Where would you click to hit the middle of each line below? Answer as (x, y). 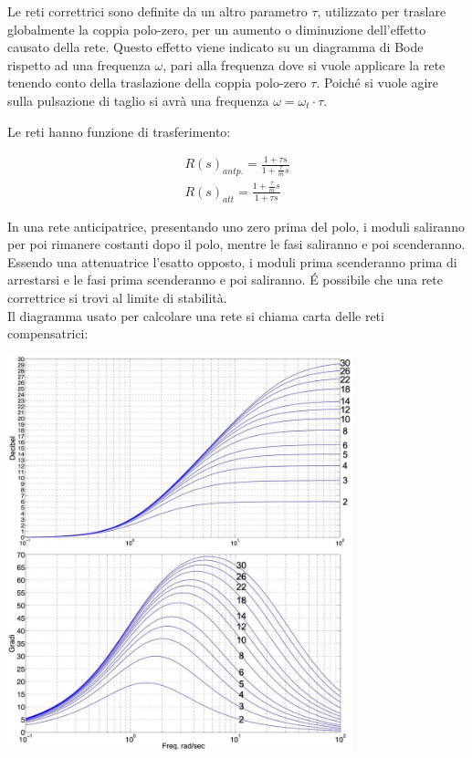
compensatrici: (48, 333)
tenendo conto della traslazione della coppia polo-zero (157, 83)
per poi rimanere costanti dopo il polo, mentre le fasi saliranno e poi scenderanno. (236, 244)
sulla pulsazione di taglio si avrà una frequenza (138, 100)
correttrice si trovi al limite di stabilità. (117, 298)
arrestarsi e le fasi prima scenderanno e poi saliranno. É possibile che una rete (225, 280)
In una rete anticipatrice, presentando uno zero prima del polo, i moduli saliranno (236, 226)
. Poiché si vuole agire (378, 83)
